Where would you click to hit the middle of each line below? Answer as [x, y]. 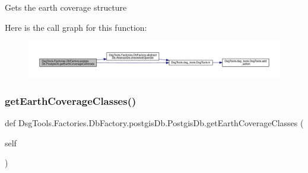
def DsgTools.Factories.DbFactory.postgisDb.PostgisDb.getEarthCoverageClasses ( [154, 123]
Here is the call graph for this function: [76, 27]
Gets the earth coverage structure [66, 7]
